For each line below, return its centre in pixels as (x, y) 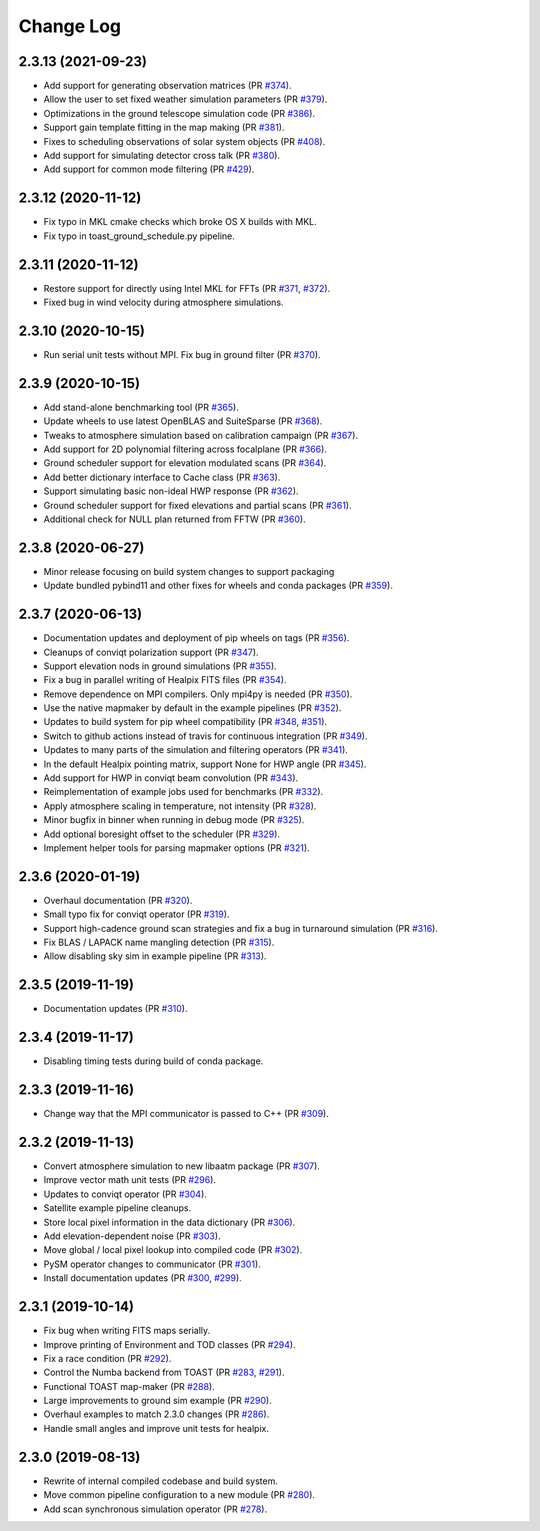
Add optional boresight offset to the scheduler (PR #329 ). (161, 834)
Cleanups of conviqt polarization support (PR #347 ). (151, 652)
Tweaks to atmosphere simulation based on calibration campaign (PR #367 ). (201, 435)
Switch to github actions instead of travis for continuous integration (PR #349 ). (205, 736)
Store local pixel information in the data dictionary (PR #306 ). (169, 1222)
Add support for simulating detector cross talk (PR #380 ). (161, 156)
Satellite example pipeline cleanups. (117, 1208)
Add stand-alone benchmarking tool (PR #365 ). (141, 407)
